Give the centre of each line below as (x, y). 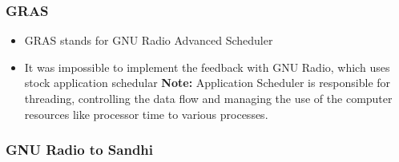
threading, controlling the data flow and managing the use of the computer (208, 98)
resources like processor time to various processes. (146, 114)
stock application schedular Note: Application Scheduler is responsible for (208, 83)
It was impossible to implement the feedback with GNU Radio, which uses (207, 67)
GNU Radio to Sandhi (80, 150)
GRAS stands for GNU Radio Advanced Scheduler (149, 40)
